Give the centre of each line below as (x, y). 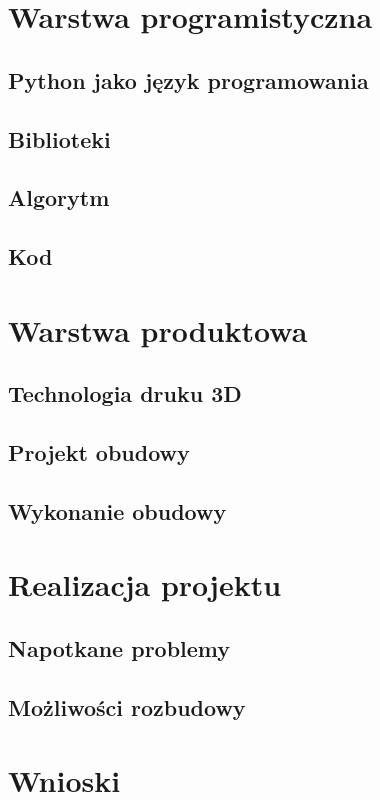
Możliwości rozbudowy (127, 706)
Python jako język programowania (188, 79)
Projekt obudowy (99, 452)
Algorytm (59, 197)
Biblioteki (59, 138)
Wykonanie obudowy (117, 510)
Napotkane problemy (119, 647)
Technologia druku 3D (125, 393)
